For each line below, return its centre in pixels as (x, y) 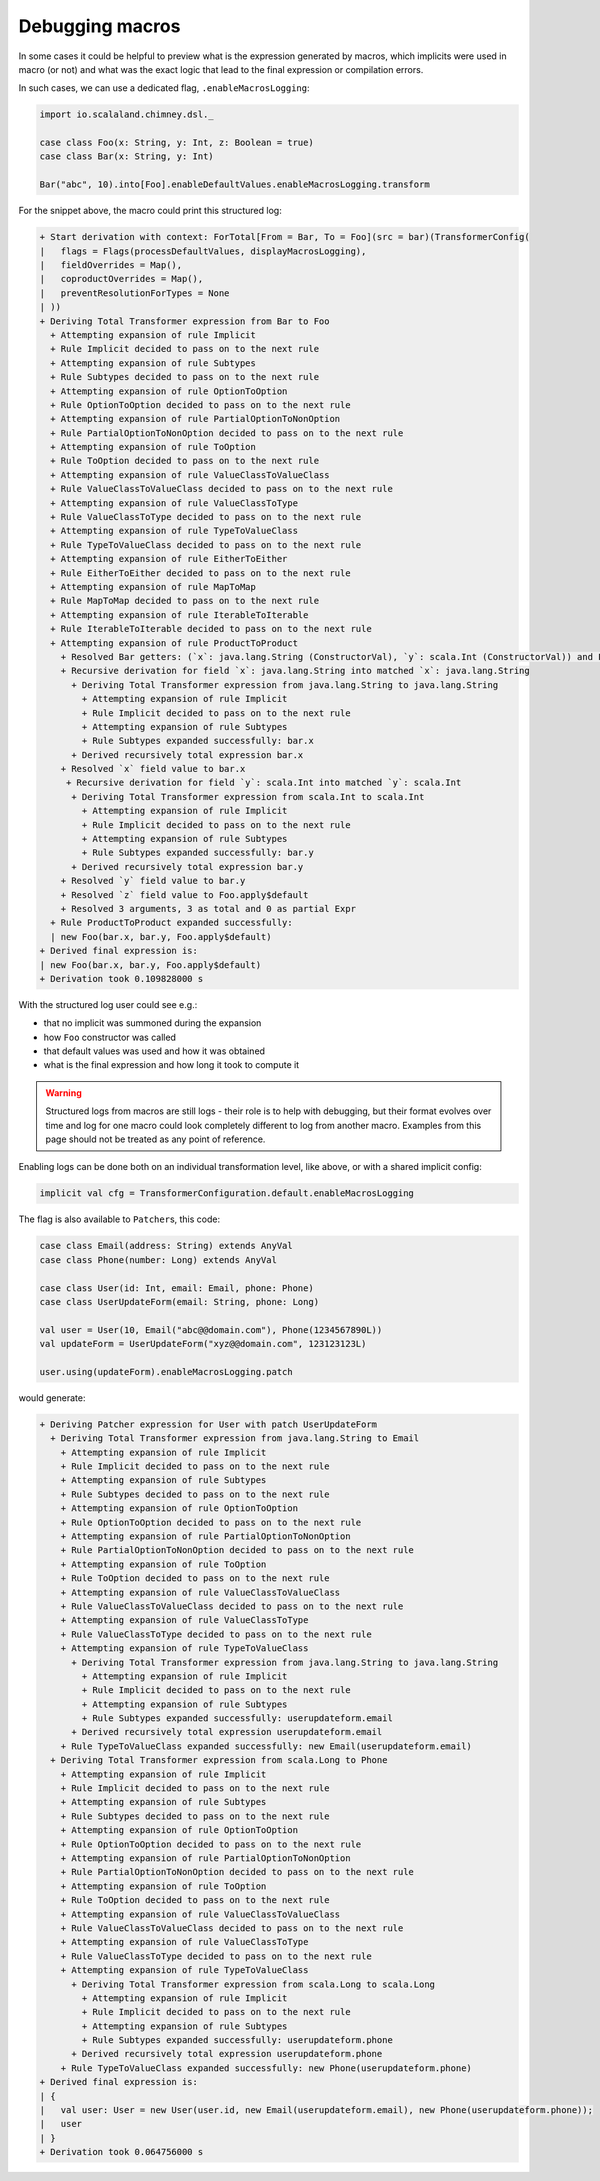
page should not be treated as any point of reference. (155, 1139)
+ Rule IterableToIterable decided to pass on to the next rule (211, 629)
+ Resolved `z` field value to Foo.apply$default (184, 894)
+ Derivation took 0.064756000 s (121, 2152)
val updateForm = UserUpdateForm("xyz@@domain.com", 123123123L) (203, 1344)
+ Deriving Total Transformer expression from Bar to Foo (184, 321)
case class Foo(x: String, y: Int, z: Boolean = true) (176, 143)
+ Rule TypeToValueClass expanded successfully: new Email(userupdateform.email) (266, 1746)
